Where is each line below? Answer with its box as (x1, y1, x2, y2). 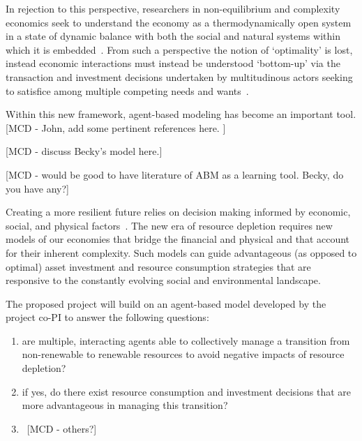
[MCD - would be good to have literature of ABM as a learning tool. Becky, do (6, 167, 344, 181)
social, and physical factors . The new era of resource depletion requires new (6, 218, 333, 232)
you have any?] (6, 181, 69, 195)
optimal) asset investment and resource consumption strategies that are (6, 259, 311, 274)
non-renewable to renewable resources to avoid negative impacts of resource (22, 347, 345, 361)
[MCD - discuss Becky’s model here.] (6, 144, 163, 158)
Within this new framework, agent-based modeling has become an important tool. (6, 107, 356, 121)
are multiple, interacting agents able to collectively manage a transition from (22, 333, 350, 347)
